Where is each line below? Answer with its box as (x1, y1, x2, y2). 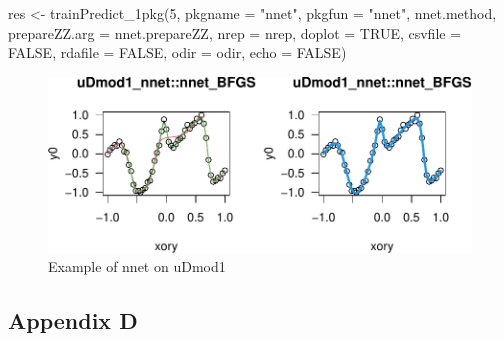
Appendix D (8, 305, 138, 336)
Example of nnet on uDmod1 (48, 256, 226, 277)
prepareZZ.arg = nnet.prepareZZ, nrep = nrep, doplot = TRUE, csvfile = (8, 22, 462, 43)
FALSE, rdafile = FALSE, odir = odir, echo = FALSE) (8, 42, 347, 63)
